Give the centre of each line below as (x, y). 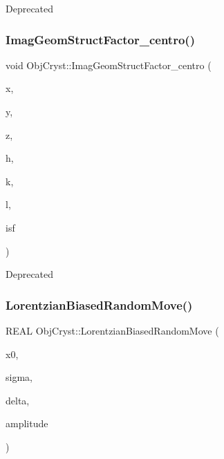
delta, (18, 400)
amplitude (27, 423)
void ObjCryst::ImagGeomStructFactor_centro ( (109, 65)
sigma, (19, 377)
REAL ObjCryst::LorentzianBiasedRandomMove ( (112, 330)
